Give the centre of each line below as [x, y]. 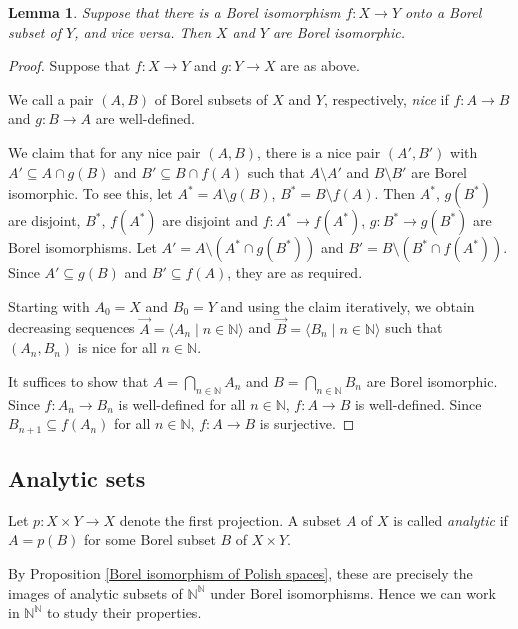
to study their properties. [124, 612]
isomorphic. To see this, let [90, 193]
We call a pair [51, 98]
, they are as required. [295, 272]
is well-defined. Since [418, 403]
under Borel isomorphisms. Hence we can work [353, 592]
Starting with [49, 305]
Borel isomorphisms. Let [82, 247]
